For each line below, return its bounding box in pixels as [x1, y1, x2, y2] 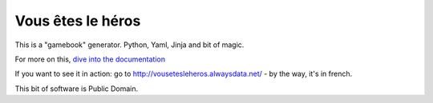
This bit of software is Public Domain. [14, 84, 139, 93]
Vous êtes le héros [14, 12, 141, 30]
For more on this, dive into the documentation [14, 54, 166, 64]
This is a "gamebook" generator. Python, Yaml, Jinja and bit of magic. [14, 40, 245, 50]
